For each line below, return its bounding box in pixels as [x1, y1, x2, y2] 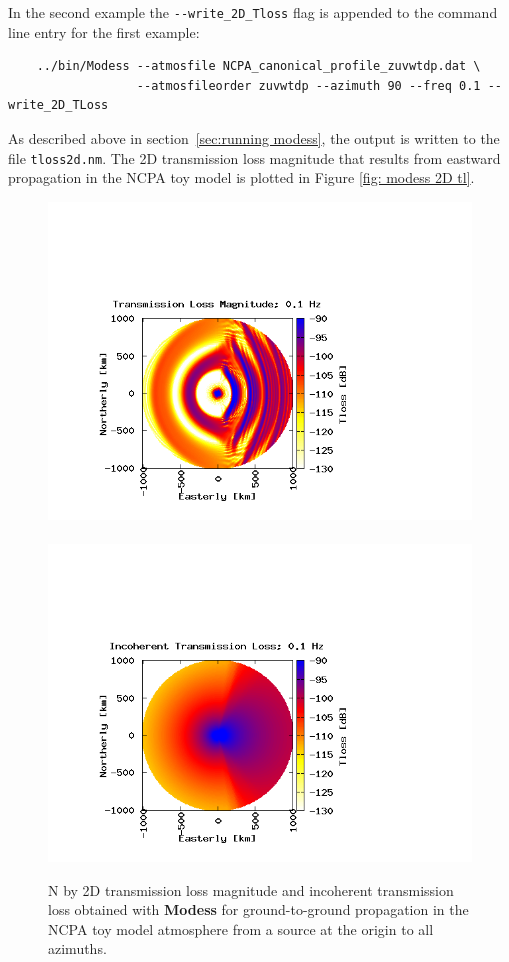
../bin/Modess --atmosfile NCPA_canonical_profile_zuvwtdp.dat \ [36, 59, 481, 74]
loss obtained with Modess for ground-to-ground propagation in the [48, 899, 469, 920]
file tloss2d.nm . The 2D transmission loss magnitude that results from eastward [8, 147, 501, 168]
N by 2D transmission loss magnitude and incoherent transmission [48, 879, 454, 900]
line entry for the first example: [8, 21, 200, 42]
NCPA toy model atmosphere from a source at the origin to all [48, 918, 434, 939]
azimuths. [48, 938, 107, 959]
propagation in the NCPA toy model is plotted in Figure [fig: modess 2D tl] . [8, 167, 475, 188]
